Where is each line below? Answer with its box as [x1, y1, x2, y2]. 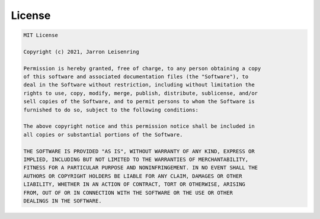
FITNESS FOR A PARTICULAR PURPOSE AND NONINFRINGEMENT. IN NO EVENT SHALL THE [23, 165, 258, 171]
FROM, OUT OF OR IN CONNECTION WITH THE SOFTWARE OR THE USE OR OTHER [23, 189, 233, 196]
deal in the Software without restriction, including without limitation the [23, 82, 255, 88]
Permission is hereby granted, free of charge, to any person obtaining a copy [23, 65, 261, 72]
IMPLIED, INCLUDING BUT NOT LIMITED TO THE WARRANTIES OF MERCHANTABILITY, [23, 156, 249, 163]
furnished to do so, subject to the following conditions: [23, 107, 199, 113]
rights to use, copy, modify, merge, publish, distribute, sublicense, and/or [23, 89, 258, 96]
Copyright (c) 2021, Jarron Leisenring [23, 48, 139, 55]
